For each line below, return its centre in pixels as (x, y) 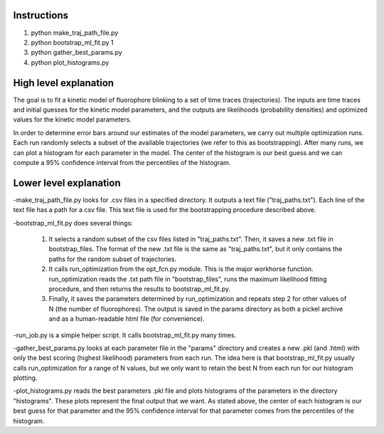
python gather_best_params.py (76, 53)
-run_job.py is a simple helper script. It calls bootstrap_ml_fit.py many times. (125, 335)
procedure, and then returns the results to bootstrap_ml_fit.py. (140, 289)
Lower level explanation (67, 182)
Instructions (41, 15)
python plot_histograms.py (70, 62)
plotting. (25, 378)
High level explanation (63, 83)
